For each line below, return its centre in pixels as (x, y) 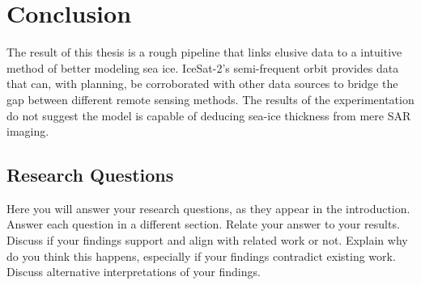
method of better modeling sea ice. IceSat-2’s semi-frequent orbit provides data (203, 67)
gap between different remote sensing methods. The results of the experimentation (210, 99)
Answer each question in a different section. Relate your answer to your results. (203, 224)
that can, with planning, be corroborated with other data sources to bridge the (202, 84)
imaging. (28, 131)
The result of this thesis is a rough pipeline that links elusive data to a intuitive (204, 52)
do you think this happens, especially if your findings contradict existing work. (201, 256)
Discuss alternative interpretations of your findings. (134, 272)
